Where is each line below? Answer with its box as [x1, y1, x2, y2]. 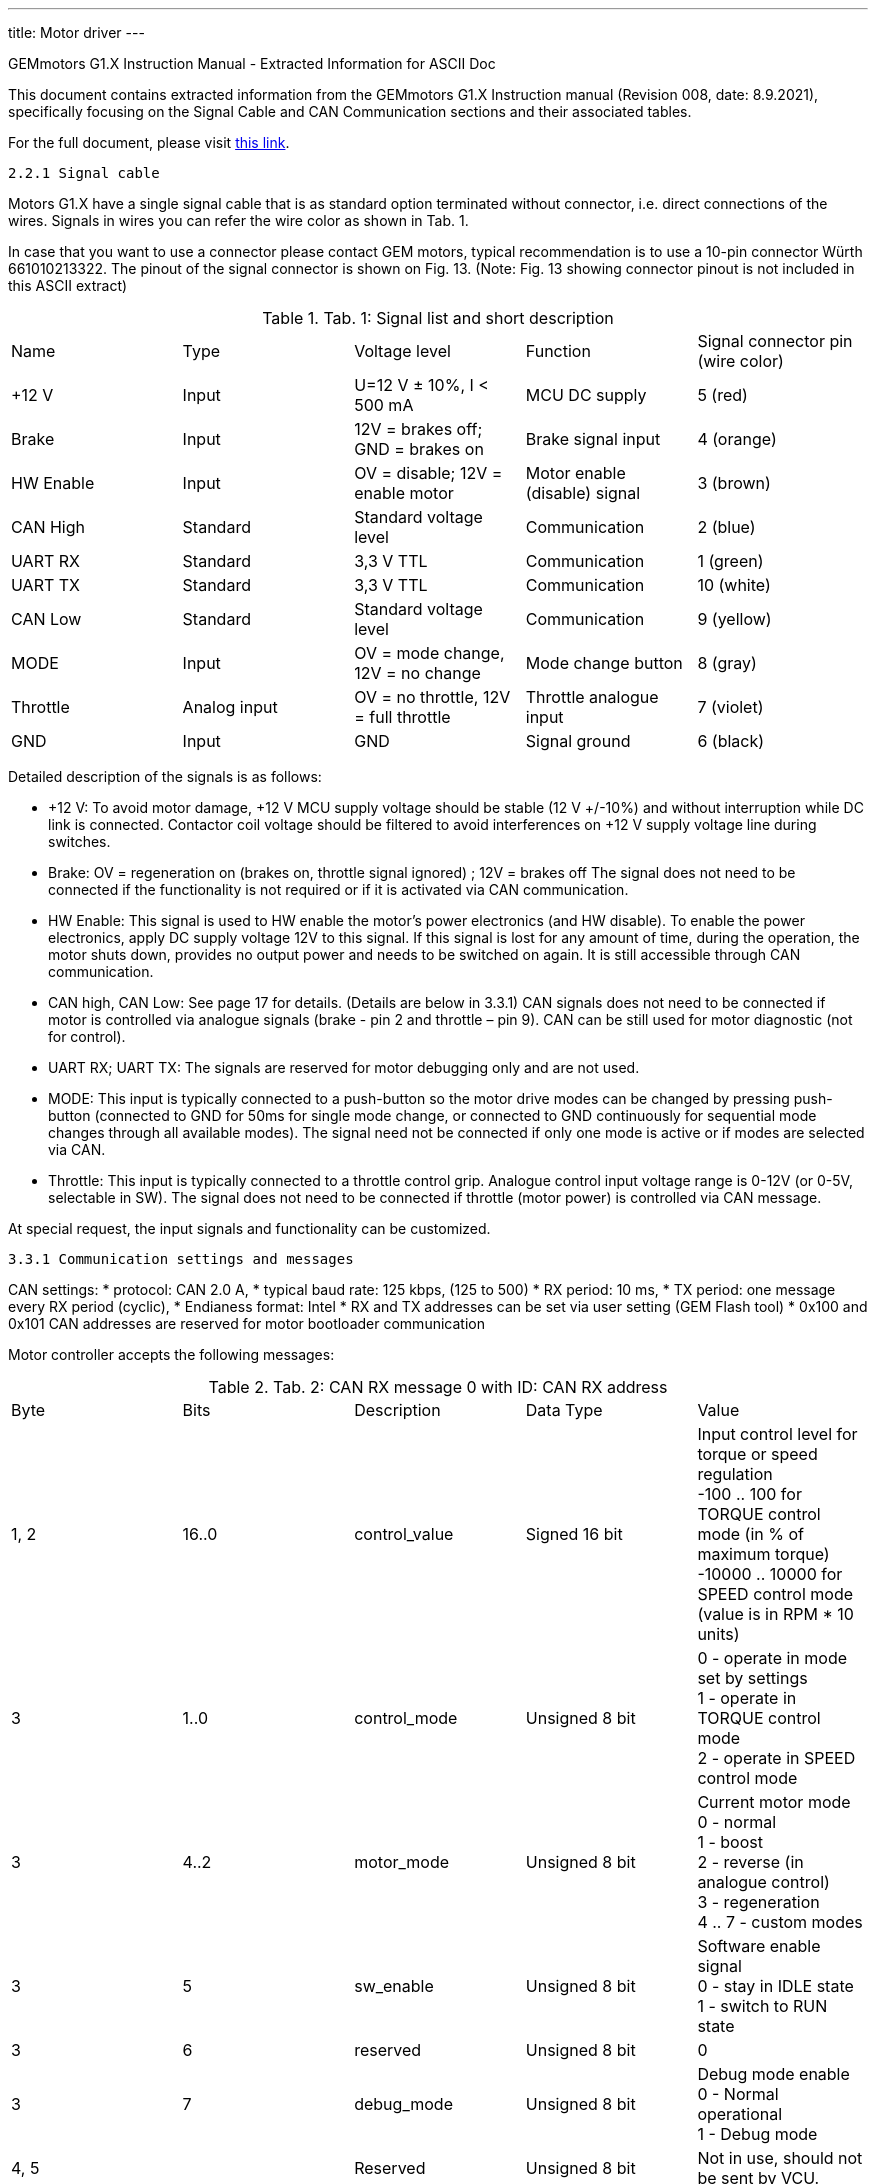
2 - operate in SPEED [697, 1748, 856, 1768]
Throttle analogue [525, 687, 659, 707]
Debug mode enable [697, 2064, 850, 2084]
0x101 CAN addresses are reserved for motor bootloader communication [8, 1315, 485, 1332]
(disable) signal [525, 483, 641, 503]
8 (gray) [697, 653, 757, 673]
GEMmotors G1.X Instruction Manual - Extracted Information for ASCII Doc [8, 55, 496, 72]
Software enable [697, 1936, 821, 1956]
